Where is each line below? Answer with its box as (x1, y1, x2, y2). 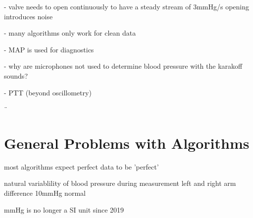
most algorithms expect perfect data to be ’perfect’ (4, 161, 159, 172)
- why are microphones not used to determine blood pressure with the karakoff (4, 61, 243, 71)
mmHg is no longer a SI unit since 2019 (4, 204, 124, 215)
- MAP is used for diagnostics (4, 44, 94, 54)
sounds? (4, 70, 28, 81)
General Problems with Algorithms (4, 132, 250, 153)
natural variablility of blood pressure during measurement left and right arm (4, 178, 236, 188)
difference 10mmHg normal (4, 188, 86, 198)
